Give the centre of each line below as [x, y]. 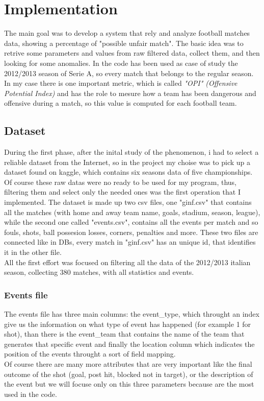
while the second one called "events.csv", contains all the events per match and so [131, 222]
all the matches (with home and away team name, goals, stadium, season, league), [132, 212]
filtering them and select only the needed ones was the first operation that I [122, 192]
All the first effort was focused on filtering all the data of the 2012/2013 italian [127, 262]
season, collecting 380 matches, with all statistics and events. [99, 272]
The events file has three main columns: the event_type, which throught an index [132, 314]
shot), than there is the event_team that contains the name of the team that [124, 334]
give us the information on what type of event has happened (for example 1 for [128, 324]
